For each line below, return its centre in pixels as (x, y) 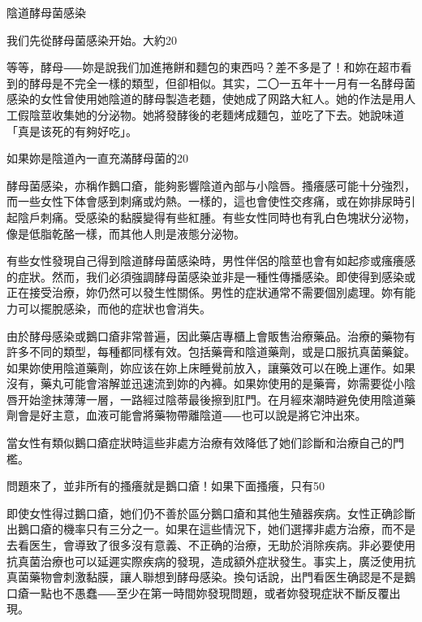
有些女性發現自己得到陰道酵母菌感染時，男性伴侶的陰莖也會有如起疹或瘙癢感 (211, 261)
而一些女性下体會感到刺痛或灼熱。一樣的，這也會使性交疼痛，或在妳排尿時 (205, 201)
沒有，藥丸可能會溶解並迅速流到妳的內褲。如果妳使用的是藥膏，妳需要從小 (205, 383)
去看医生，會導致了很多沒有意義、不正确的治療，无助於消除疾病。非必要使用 (211, 545)
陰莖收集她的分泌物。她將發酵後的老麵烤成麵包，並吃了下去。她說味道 (216, 114)
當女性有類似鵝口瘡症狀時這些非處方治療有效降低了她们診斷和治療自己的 (200, 443)
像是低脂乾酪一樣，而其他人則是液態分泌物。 (126, 233)
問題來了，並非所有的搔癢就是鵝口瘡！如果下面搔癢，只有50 (166, 486)
